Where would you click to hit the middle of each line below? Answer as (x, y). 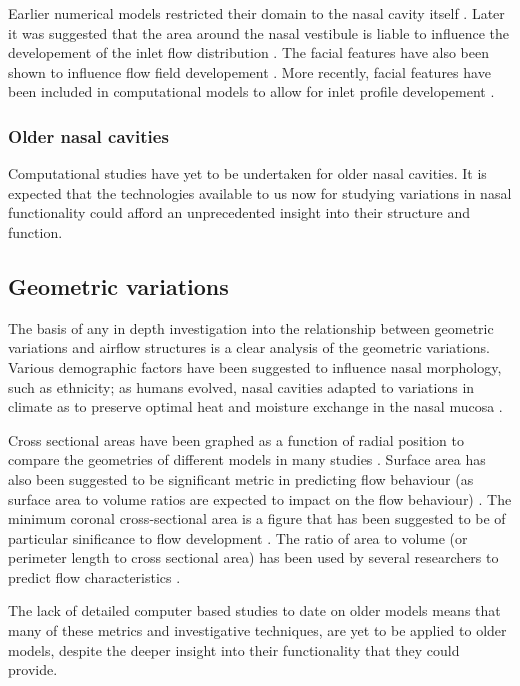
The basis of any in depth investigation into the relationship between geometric (251, 327)
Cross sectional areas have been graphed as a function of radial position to (236, 439)
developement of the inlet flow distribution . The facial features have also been (248, 52)
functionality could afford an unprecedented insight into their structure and (239, 212)
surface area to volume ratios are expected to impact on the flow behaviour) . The (260, 498)
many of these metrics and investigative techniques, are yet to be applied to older (257, 630)
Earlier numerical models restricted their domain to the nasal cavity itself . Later (256, 13)
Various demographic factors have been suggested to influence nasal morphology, (255, 366)
